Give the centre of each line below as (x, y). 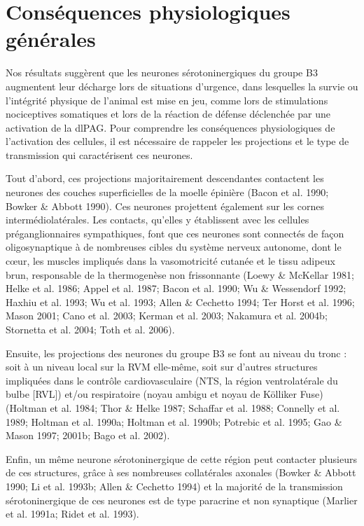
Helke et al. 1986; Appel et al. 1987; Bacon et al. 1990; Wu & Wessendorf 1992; (176, 288)
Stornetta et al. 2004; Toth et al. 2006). (90, 329)
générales (51, 39)
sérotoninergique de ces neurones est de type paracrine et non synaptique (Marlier (182, 500)
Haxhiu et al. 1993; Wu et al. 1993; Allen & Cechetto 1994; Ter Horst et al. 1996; (180, 302)
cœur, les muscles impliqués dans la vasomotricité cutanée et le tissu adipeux (170, 261)
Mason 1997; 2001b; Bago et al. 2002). (88, 435)
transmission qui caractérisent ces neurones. (99, 154)
